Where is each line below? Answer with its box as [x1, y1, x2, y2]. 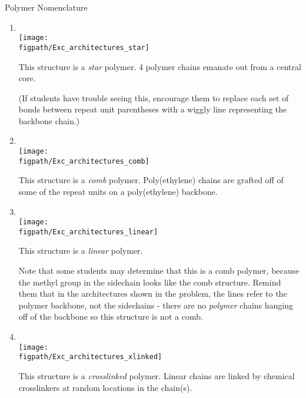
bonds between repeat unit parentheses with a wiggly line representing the [18, 103, 287, 115]
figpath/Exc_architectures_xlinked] [18, 353, 162, 361]
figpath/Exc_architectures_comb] [18, 157, 149, 165]
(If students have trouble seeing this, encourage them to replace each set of [18, 91, 289, 104]
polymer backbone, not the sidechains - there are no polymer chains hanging [18, 298, 294, 311]
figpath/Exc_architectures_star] [18, 43, 149, 52]
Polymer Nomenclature [5, 1, 88, 13]
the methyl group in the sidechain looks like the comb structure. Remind [18, 276, 281, 288]
